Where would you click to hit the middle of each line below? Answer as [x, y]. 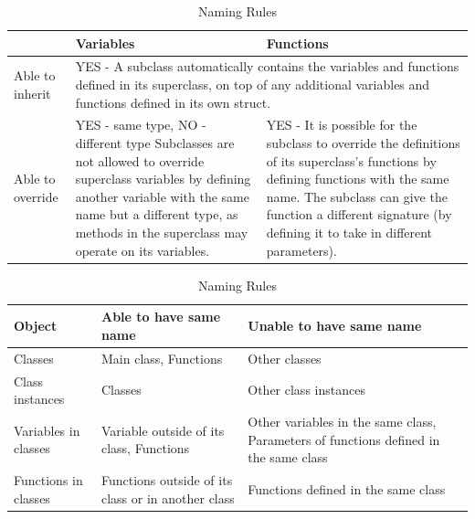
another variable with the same [162, 196]
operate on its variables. [142, 250]
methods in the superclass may [162, 233]
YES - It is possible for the [342, 125]
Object [36, 326]
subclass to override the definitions [363, 143]
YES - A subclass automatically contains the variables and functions [267, 66]
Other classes [285, 358]
